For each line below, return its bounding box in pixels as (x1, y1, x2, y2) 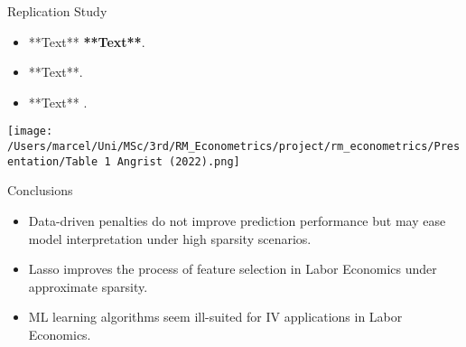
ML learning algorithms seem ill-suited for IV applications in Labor (28, 307, 403, 326)
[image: (7, 125, 53, 138)
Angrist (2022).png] (116, 155, 240, 168)
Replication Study (7, 2, 107, 20)
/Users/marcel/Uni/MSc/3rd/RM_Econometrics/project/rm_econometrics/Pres (7, 140, 461, 154)
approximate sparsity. (28, 277, 148, 295)
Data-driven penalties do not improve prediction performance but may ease (28, 211, 446, 230)
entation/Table (7, 155, 98, 168)
